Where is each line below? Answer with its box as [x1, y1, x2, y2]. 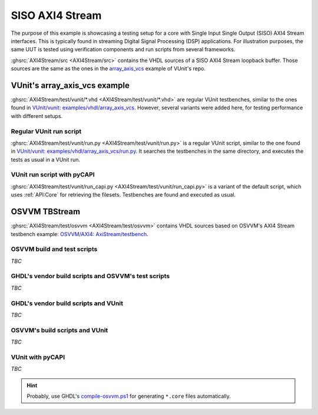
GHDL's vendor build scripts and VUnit [11, 299, 124, 307]
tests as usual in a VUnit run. [11, 156, 81, 163]
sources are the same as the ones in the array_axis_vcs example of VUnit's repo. [11, 65, 206, 72]
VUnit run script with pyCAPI [11, 171, 95, 179]
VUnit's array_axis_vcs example [11, 80, 130, 90]
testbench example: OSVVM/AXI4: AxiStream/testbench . [11, 230, 148, 237]
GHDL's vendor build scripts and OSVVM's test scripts [11, 272, 170, 280]
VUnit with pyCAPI [11, 353, 65, 361]
